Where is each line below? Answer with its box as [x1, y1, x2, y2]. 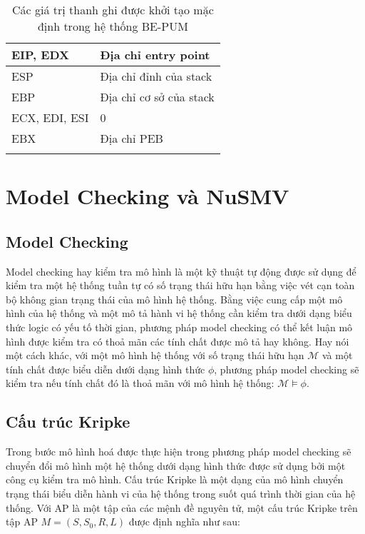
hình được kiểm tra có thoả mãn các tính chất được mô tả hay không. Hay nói [6, 333, 349, 348]
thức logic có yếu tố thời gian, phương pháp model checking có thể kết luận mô [6, 319, 353, 334]
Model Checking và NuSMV [6, 181, 289, 211]
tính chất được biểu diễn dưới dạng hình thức [6, 361, 205, 376]
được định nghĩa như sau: [128, 514, 240, 529]
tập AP [6, 514, 38, 529]
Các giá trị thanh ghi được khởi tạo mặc [12, 1, 214, 18]
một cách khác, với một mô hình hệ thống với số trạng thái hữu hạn [6, 348, 304, 363]
